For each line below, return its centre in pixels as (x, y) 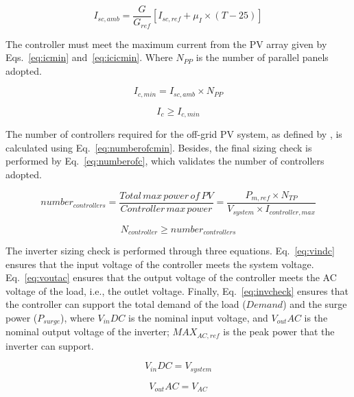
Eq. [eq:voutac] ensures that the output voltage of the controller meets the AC (171, 277)
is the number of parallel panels (262, 57)
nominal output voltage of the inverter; (87, 332)
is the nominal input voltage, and (198, 317)
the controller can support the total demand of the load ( (126, 304)
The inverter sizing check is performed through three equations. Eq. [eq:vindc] (170, 250)
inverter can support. (50, 345)
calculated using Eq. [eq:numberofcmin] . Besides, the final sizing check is (159, 147)
